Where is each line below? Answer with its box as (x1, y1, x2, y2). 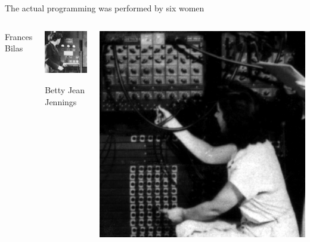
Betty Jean (45, 83, 85, 96)
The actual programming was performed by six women (5, 2, 204, 14)
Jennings (45, 95, 77, 108)
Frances (5, 30, 33, 42)
